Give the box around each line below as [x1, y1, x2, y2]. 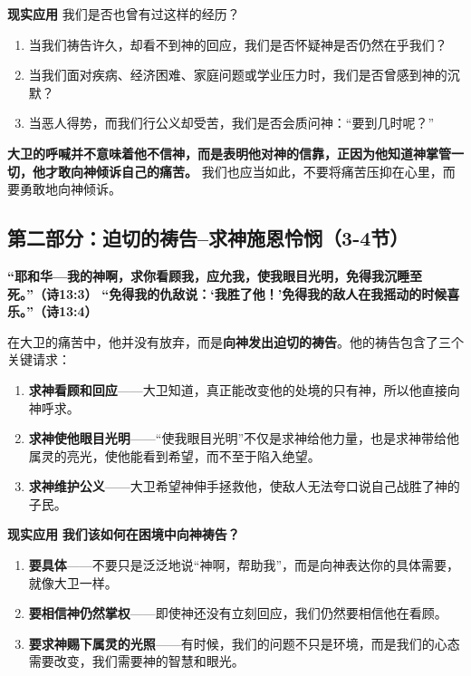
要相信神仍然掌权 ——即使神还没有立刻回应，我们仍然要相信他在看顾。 [28, 604, 447, 623]
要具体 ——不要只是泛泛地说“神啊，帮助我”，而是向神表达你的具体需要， [28, 555, 460, 575]
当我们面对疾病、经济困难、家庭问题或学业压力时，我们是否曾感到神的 [28, 65, 447, 84]
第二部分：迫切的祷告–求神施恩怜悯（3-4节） [7, 224, 409, 252]
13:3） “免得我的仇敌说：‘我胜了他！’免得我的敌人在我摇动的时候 [58, 284, 447, 303]
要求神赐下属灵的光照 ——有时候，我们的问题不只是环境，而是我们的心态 [28, 633, 460, 652]
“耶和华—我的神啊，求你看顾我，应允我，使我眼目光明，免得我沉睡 [7, 266, 410, 285]
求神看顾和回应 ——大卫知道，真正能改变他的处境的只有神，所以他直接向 [28, 380, 460, 399]
